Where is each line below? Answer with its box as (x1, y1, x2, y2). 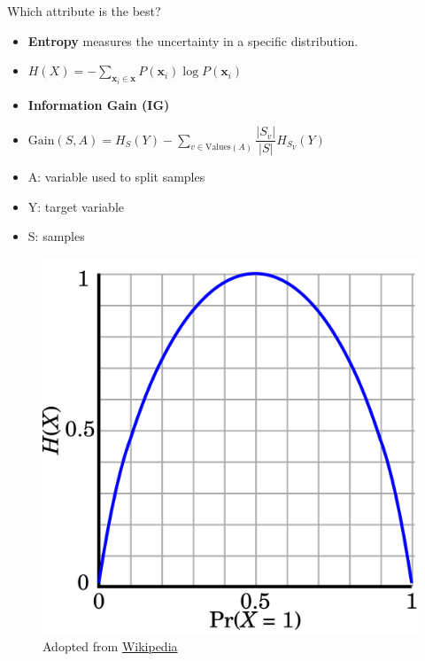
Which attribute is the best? (7, 2, 161, 19)
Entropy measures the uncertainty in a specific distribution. (27, 31, 359, 50)
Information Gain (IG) (27, 95, 170, 113)
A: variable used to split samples (27, 167, 205, 186)
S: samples (27, 227, 85, 245)
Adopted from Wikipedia (42, 636, 178, 655)
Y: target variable (27, 197, 124, 215)
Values (205, 143, 231, 152)
